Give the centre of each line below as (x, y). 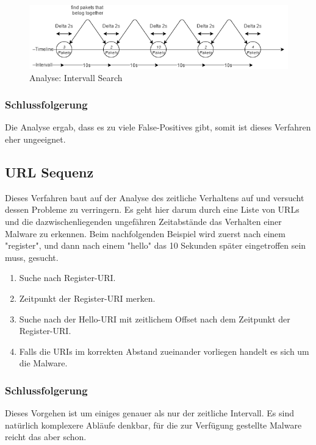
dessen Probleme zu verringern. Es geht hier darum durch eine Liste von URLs (152, 209)
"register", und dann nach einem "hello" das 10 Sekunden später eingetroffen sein (156, 245)
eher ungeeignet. (35, 139)
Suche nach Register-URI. (67, 278)
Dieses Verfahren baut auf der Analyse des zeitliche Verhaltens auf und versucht (155, 197)
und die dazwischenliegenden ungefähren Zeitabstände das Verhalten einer (143, 222)
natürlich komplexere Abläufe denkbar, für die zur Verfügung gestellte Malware (153, 425)
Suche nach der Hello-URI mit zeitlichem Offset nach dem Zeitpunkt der (155, 319)
